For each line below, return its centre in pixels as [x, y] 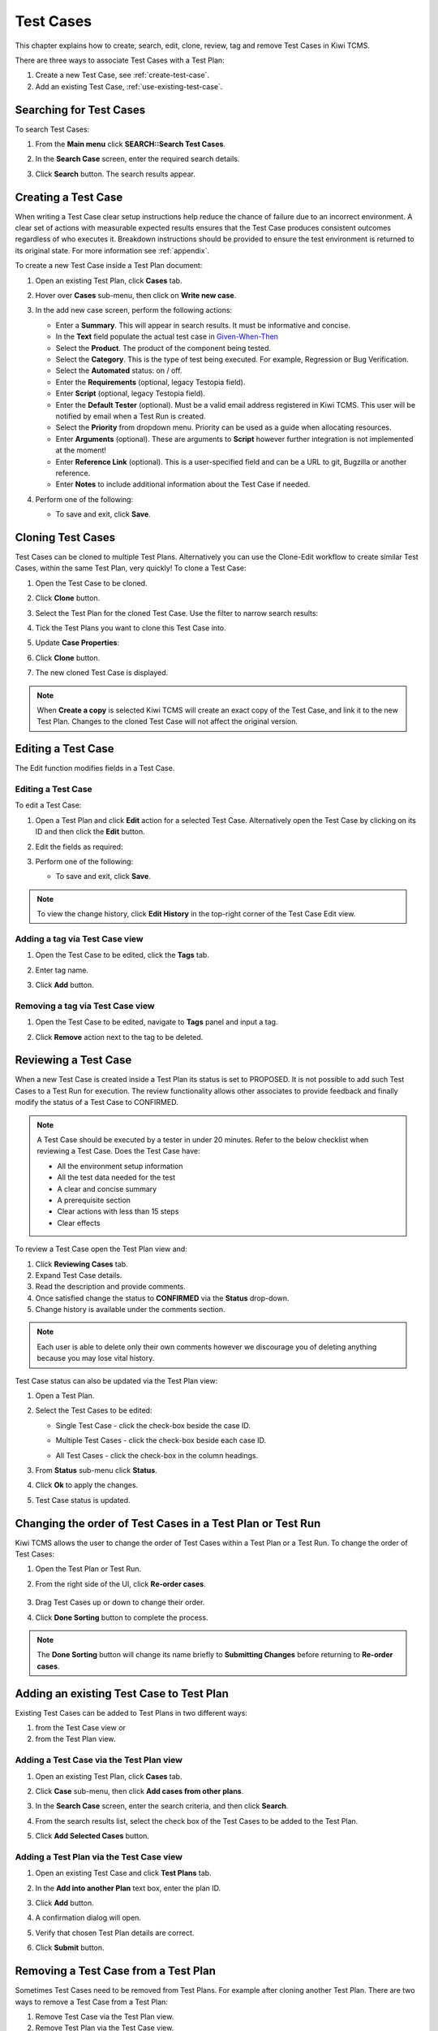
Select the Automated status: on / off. [119, 370]
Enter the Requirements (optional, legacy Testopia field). [150, 382]
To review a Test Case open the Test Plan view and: [101, 1249]
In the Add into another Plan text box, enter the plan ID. [128, 1888]
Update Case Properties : [77, 643]
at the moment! [81, 450]
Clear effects [79, 1223]
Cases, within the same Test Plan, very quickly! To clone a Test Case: [131, 568]
